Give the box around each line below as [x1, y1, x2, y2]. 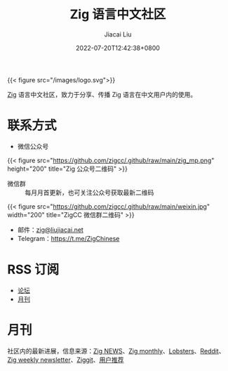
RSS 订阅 [7, 261, 60, 278]
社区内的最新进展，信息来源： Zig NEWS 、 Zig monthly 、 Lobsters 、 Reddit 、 [7, 346, 225, 355]
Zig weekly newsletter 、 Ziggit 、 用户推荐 [7, 356, 124, 364]
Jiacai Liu [104, 30, 132, 39]
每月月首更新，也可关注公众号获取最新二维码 [25, 188, 154, 197]
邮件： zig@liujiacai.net [17, 226, 84, 234]
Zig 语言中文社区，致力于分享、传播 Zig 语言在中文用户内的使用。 [7, 90, 197, 98]
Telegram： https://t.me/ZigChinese [17, 234, 120, 242]
